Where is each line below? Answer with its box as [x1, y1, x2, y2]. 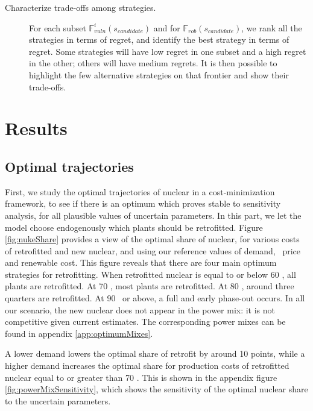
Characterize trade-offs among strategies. [5, 1, 156, 13]
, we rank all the [241, 21, 302, 34]
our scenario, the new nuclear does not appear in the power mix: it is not [5, 303, 276, 316]
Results [5, 116, 68, 140]
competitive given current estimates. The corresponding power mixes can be [5, 315, 286, 328]
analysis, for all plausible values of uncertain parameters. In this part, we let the [5, 209, 302, 221]
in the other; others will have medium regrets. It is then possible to [29, 57, 277, 69]
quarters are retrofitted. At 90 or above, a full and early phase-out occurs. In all [5, 292, 305, 304]
